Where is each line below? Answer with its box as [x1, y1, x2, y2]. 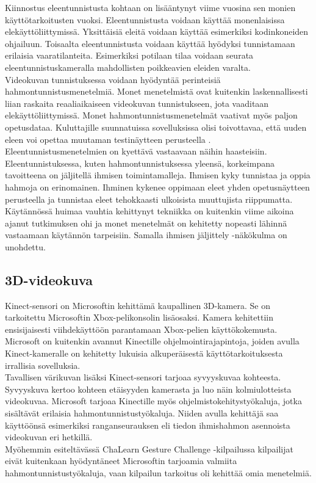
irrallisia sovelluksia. [5, 358, 81, 371]
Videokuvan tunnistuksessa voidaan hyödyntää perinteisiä [5, 73, 221, 85]
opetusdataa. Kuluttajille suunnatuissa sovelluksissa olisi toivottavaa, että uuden [5, 120, 307, 133]
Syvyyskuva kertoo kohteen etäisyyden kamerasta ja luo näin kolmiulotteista [5, 382, 292, 395]
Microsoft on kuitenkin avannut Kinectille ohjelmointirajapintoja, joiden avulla [5, 335, 300, 347]
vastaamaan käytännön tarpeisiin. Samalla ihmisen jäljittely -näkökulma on [5, 228, 287, 241]
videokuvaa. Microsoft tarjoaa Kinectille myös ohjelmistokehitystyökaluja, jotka [5, 394, 302, 407]
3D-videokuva [5, 270, 93, 289]
